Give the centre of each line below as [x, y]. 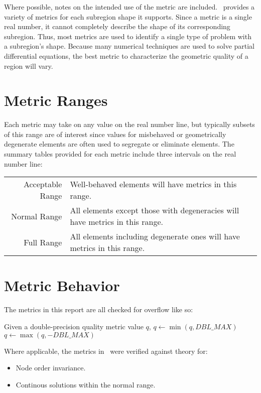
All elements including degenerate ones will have [155, 236]
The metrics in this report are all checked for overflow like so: [99, 309]
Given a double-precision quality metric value [74, 326]
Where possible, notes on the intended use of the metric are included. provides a [129, 7]
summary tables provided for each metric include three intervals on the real [120, 154]
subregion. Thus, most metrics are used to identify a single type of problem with [128, 36]
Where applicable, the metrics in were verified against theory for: [106, 351]
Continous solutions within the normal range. [86, 384]
